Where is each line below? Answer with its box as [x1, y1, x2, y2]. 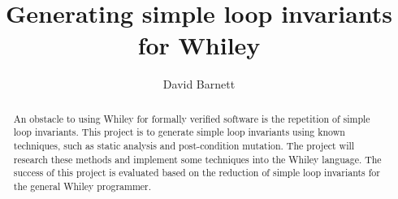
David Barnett [162, 76, 236, 93]
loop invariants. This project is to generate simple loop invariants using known [13, 125, 345, 139]
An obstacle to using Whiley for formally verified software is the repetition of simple [13, 111, 370, 125]
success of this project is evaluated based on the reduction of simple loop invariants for [13, 166, 380, 180]
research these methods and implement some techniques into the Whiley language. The [13, 152, 382, 166]
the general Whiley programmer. [13, 179, 152, 193]
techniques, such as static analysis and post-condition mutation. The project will [13, 139, 355, 153]
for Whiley [137, 28, 261, 62]
